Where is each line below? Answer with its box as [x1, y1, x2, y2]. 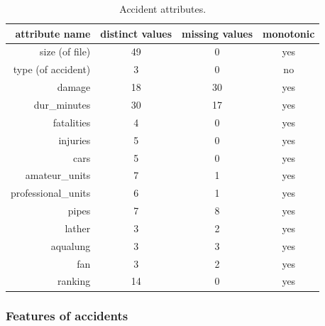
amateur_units [25, 168, 91, 183]
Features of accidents [6, 307, 128, 325]
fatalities [53, 114, 91, 129]
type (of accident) [13, 62, 91, 77]
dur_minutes [33, 97, 91, 112]
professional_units [11, 185, 91, 200]
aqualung [50, 238, 91, 253]
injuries [58, 132, 91, 147]
